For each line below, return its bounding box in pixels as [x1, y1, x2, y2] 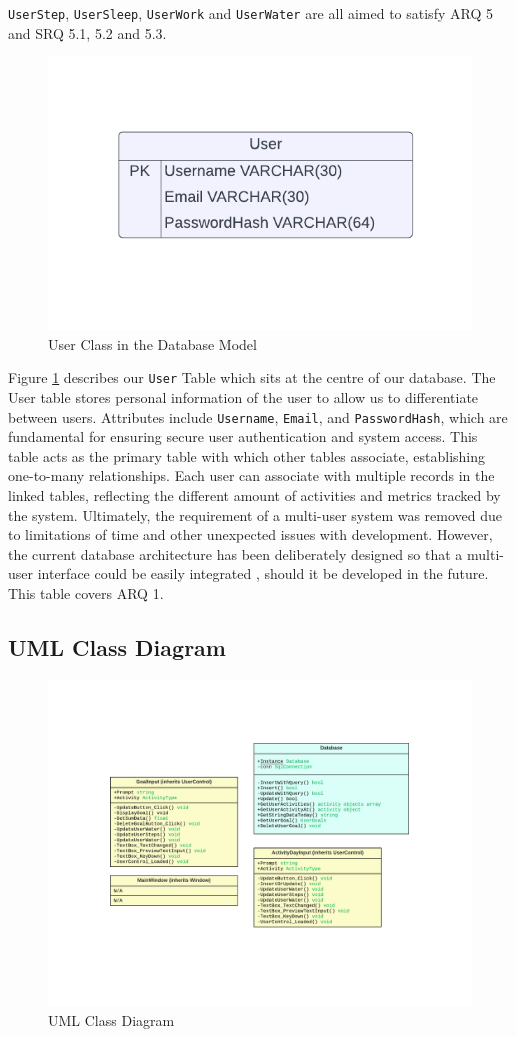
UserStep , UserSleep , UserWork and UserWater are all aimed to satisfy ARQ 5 [8, 3, 493, 23]
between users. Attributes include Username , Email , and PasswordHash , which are [8, 406, 508, 427]
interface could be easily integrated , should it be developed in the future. [37, 563, 489, 584]
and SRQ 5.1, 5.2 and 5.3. [8, 22, 167, 43]
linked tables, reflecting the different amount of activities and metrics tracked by [8, 484, 501, 505]
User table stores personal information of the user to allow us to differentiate [8, 386, 479, 407]
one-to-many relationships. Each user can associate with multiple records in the [8, 465, 495, 486]
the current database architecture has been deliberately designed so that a [8, 543, 463, 564]
